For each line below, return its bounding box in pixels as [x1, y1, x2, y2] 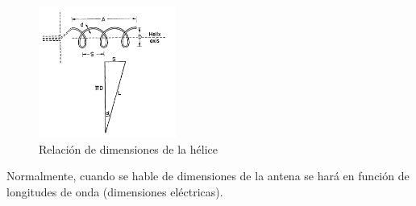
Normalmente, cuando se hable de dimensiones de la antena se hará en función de [6, 167, 410, 184]
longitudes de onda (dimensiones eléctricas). [6, 183, 223, 200]
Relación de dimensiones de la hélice [39, 140, 218, 157]
